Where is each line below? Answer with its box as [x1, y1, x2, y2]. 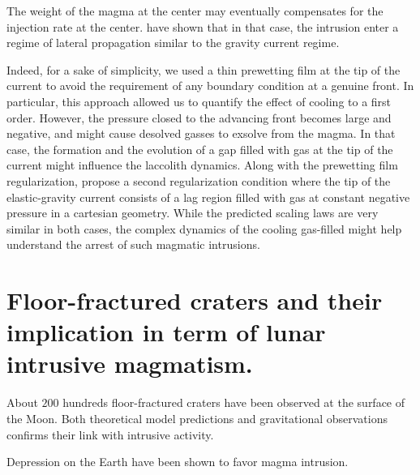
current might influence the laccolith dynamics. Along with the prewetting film [6, 156, 398, 173]
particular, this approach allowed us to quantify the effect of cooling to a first [6, 92, 392, 109]
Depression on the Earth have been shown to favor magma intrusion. [6, 453, 349, 470]
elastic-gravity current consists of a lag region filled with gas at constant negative [6, 188, 410, 205]
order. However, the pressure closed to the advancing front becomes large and [6, 109, 392, 126]
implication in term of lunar [6, 315, 326, 349]
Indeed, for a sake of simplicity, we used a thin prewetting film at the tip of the [6, 61, 401, 78]
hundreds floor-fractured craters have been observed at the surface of [62, 394, 405, 411]
